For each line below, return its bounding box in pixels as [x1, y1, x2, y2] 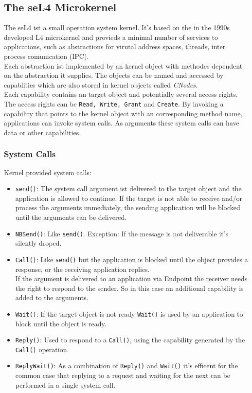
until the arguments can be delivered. [15, 212, 127, 222]
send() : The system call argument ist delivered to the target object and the [15, 183, 242, 194]
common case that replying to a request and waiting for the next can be [15, 370, 231, 380]
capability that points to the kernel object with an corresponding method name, [4, 108, 243, 118]
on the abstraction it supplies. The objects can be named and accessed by [4, 70, 224, 80]
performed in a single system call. [15, 379, 116, 390]
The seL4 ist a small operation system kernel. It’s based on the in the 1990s [4, 22, 230, 33]
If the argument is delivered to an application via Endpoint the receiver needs [15, 273, 248, 284]
